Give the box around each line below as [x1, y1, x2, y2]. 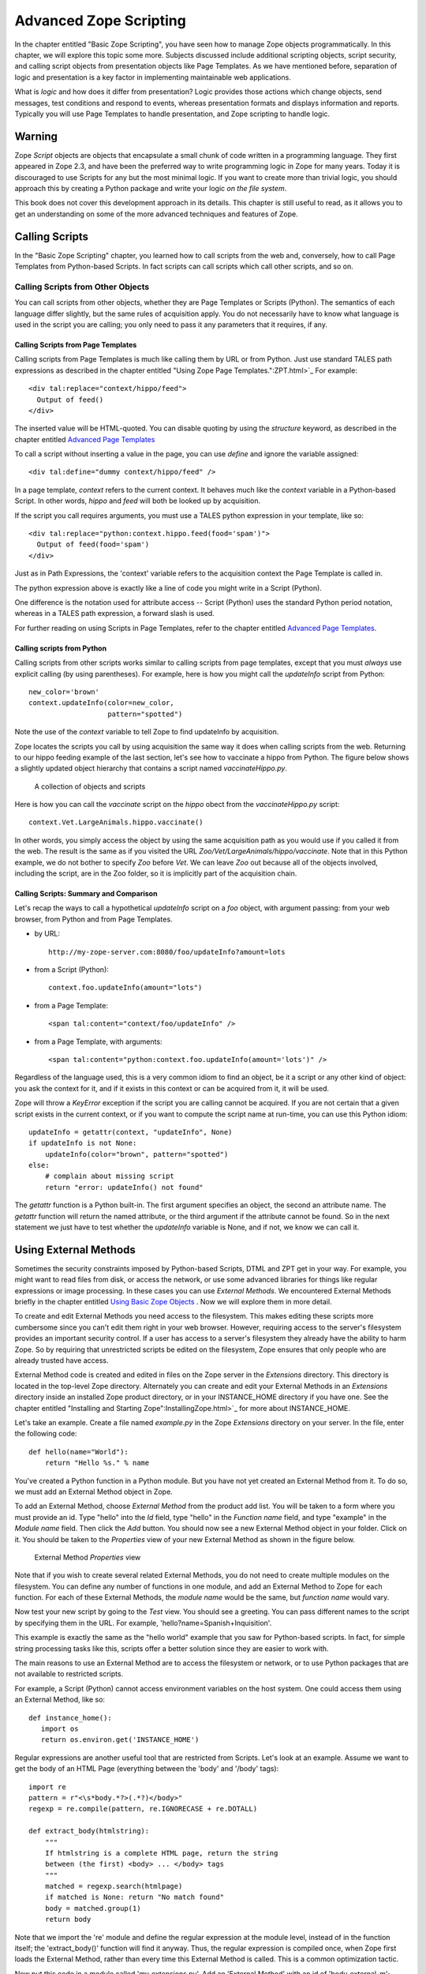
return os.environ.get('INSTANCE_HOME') [40, 1736, 200, 1744]
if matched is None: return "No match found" [44, 1893, 225, 1902]
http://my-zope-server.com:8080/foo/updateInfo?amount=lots [48, 948, 286, 956]
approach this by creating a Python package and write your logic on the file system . [14, 183, 287, 193]
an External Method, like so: [14, 1694, 106, 1705]
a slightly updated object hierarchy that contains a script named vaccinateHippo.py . [14, 764, 288, 773]
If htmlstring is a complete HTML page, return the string [44, 1848, 278, 1857]
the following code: [14, 1429, 77, 1439]
